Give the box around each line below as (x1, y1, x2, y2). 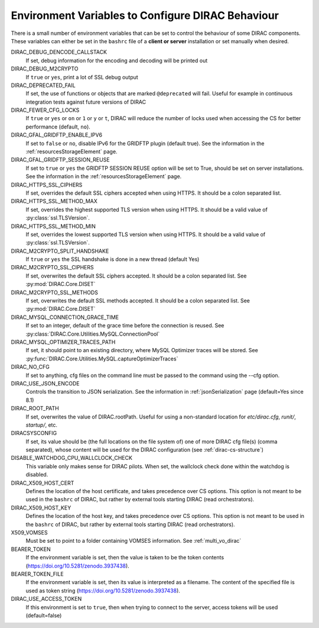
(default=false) (25, 611, 62, 619)
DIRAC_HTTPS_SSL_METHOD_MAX (11, 198, 97, 205)
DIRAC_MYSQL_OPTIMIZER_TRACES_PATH (11, 339, 116, 346)
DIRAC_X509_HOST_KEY (11, 504, 71, 511)
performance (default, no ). (25, 123, 91, 130)
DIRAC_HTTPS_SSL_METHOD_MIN (11, 223, 96, 230)
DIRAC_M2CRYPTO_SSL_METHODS (11, 289, 99, 296)
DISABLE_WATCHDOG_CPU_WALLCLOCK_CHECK (11, 455, 133, 462)
